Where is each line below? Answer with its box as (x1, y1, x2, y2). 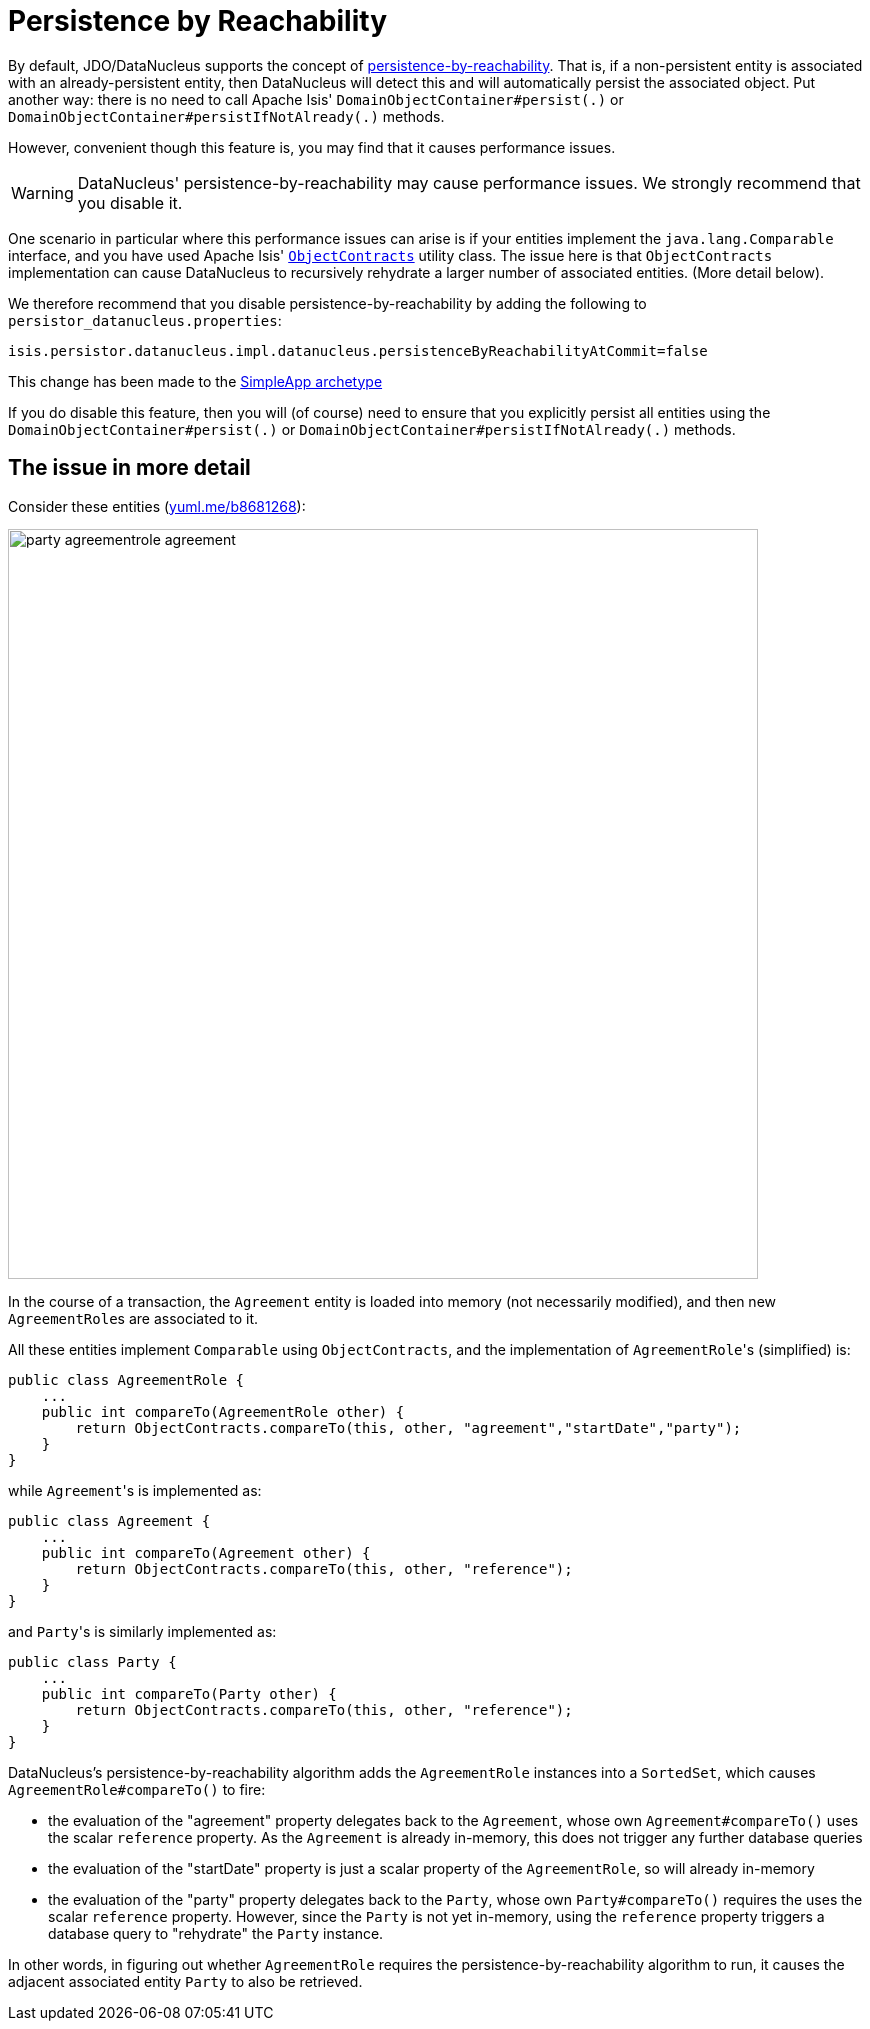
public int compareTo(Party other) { (41, 1685, 337, 1702)
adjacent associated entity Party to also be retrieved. (8, 1972, 363, 1990)
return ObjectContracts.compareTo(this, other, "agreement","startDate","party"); (75, 1419, 742, 1436)
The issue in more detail (8, 455, 251, 481)
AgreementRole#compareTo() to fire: (8, 1780, 266, 1798)
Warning (11, 182, 74, 203)
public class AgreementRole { (8, 1371, 245, 1388)
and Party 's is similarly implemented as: (8, 1622, 277, 1640)
